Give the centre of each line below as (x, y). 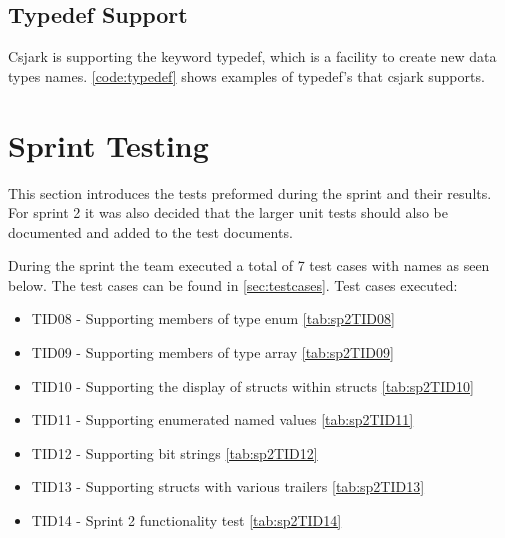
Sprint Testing (108, 144)
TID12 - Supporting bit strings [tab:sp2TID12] (174, 452)
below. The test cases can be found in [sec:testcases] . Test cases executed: (233, 284)
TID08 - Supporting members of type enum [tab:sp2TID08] (213, 318)
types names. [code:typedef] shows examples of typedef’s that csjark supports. (246, 75)
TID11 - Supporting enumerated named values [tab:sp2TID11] (222, 419)
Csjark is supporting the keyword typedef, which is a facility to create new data (252, 56)
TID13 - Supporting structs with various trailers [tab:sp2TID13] (228, 486)
